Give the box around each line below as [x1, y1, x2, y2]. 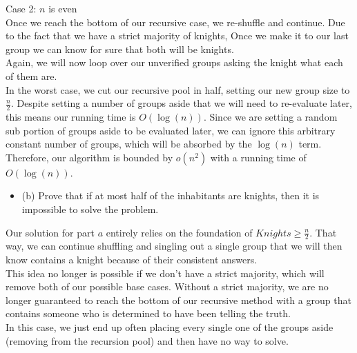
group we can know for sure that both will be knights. [6, 41, 234, 56]
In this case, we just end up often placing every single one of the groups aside [6, 319, 334, 334]
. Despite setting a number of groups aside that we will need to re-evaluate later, [10, 96, 353, 110]
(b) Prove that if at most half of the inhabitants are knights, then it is [21, 188, 320, 203]
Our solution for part [6, 225, 95, 239]
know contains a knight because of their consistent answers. [6, 252, 258, 266]
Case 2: [6, 1, 37, 15]
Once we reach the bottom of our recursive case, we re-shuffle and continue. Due [6, 14, 345, 29]
